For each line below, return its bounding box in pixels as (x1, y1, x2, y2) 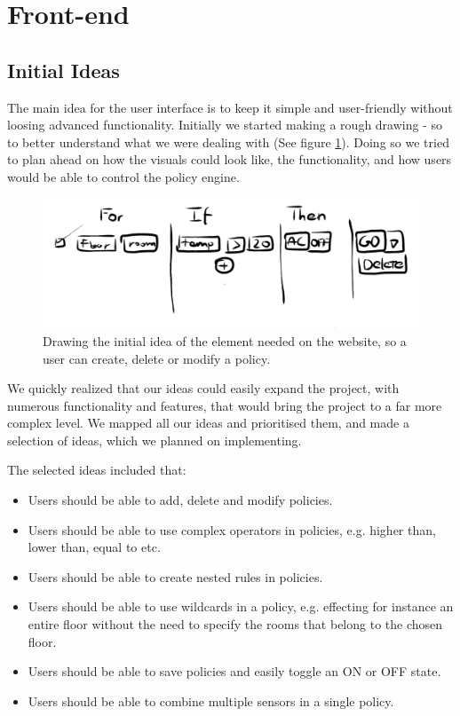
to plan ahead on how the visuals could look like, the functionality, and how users (7, 150, 452, 169)
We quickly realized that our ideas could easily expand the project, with (7, 379, 400, 397)
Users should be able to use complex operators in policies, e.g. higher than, (28, 520, 436, 539)
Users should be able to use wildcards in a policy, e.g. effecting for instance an (28, 597, 454, 616)
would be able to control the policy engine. (7, 167, 240, 185)
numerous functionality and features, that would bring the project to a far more (7, 396, 442, 414)
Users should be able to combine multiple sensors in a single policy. (28, 691, 394, 710)
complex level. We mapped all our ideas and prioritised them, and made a (7, 413, 409, 432)
